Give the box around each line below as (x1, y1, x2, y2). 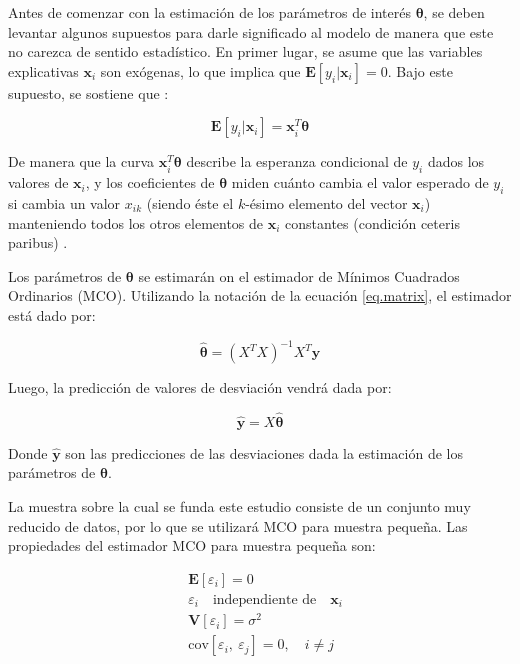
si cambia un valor (8, 192, 121, 213)
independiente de (212, 592, 317, 607)
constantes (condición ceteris (285, 212, 460, 233)
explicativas (8, 60, 79, 81)
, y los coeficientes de (85, 172, 215, 193)
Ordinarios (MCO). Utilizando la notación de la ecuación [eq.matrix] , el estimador (8, 285, 512, 306)
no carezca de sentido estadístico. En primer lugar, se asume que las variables (8, 41, 483, 62)
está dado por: (8, 304, 96, 325)
